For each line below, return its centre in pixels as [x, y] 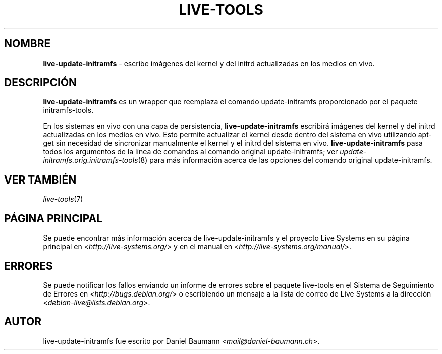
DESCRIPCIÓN [41, 83]
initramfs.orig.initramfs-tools [91, 160]
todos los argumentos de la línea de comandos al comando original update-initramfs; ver [190, 152]
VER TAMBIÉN [40, 180]
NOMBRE [27, 44]
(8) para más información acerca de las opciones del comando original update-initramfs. [285, 160]
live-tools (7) [63, 199]
